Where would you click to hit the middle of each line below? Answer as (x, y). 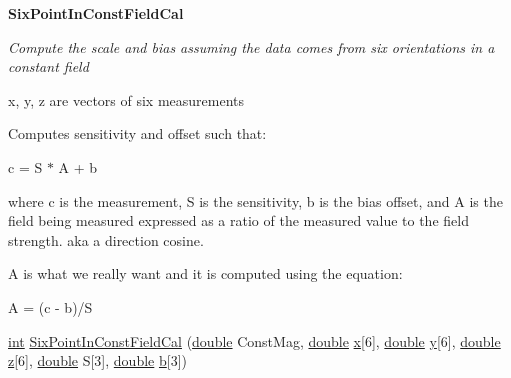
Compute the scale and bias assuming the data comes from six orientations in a (251, 46)
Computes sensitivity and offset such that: (137, 133)
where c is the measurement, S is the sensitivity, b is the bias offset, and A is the (255, 200)
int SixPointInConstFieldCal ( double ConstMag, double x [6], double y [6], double (254, 340)
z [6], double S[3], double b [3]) (97, 360)
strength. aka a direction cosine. (106, 239)
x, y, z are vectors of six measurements (126, 99)
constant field (48, 66)
